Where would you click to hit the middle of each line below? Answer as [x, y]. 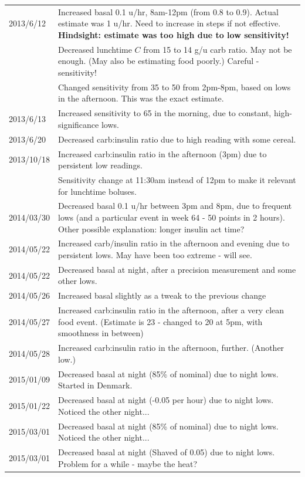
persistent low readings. [100, 165]
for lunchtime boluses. [97, 191]
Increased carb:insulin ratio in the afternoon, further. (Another [171, 348]
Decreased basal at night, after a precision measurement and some [177, 269]
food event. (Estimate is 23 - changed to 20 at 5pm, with [160, 321]
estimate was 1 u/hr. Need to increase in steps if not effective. [170, 23]
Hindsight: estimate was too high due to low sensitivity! [174, 34]
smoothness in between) [101, 333]
